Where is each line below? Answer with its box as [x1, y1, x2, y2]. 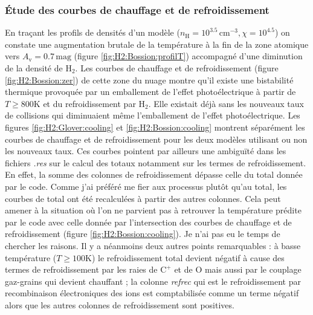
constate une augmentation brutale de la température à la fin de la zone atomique [5, 37, 309, 50]
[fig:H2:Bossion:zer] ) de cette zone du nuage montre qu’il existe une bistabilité [5, 73, 294, 86]
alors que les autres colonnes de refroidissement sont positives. [5, 298, 234, 311]
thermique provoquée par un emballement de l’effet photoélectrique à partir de [5, 85, 296, 98]
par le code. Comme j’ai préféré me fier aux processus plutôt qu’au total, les [5, 180, 287, 192]
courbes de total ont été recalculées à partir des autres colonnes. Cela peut [5, 192, 281, 204]
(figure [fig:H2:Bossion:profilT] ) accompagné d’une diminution [74, 50, 303, 62]
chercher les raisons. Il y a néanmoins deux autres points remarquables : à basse [5, 239, 301, 252]
